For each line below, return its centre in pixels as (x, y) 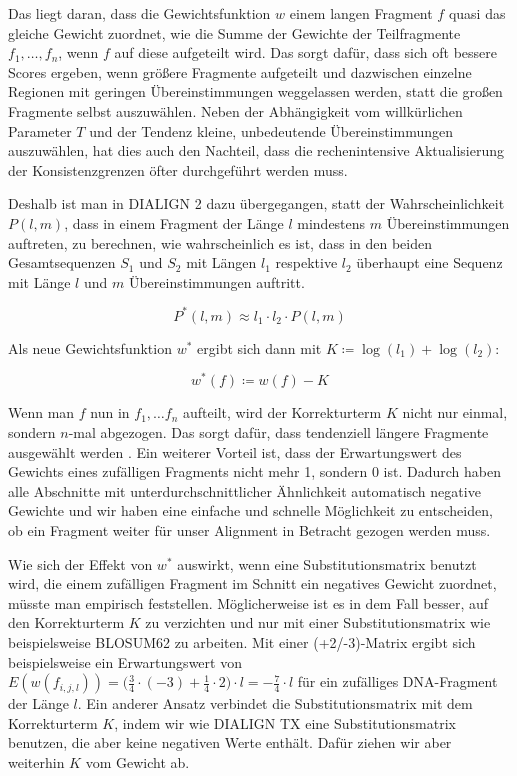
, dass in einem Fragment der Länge (174, 222)
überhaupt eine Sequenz (429, 262)
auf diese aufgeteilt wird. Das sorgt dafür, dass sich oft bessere (306, 52)
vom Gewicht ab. (137, 761)
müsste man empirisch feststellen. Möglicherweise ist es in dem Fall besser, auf (248, 602)
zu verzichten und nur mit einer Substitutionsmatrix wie (318, 622)
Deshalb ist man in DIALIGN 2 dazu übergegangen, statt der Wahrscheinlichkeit (256, 203)
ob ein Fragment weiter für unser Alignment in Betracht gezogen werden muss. (249, 530)
